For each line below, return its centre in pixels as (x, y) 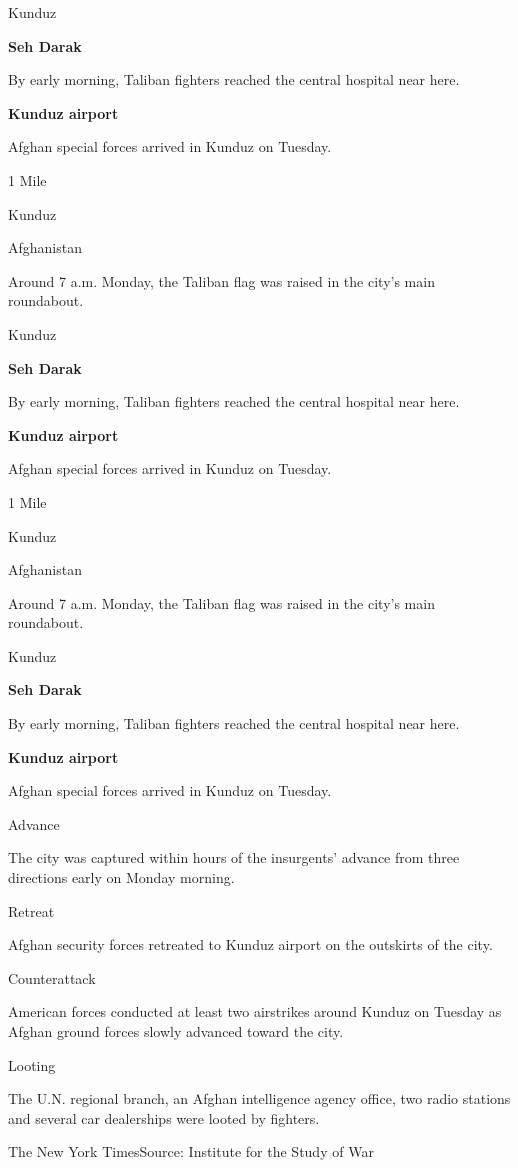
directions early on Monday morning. (121, 877)
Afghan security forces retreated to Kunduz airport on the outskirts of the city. (250, 944)
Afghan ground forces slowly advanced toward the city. (176, 1031)
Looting (32, 1064)
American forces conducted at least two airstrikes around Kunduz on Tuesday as (255, 1011)
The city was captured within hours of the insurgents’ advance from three (234, 857)
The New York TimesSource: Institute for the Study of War (191, 1151)
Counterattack (52, 977)
